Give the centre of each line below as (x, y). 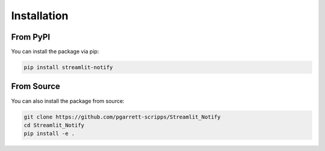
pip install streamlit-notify (68, 67)
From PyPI (31, 37)
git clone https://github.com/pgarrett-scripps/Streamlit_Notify (122, 117)
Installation (40, 16)
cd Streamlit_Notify (54, 125)
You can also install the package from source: (68, 101)
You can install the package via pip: (55, 52)
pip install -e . (49, 134)
